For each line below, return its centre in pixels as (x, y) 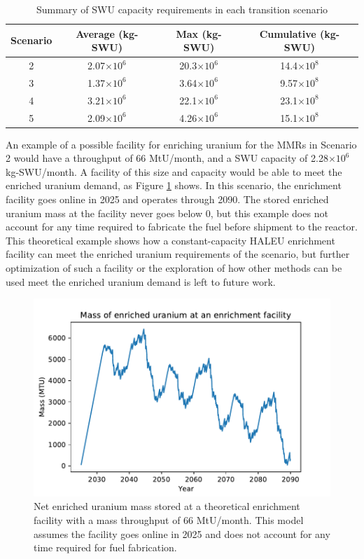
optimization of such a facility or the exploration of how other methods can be (174, 268)
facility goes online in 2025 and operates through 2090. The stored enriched (167, 199)
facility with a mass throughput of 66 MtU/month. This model (169, 520)
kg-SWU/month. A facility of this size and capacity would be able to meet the (174, 171)
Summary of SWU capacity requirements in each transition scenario (182, 9)
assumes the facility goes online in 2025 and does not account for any (182, 533)
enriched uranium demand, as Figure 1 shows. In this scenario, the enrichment (174, 185)
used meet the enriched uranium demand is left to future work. (141, 281)
